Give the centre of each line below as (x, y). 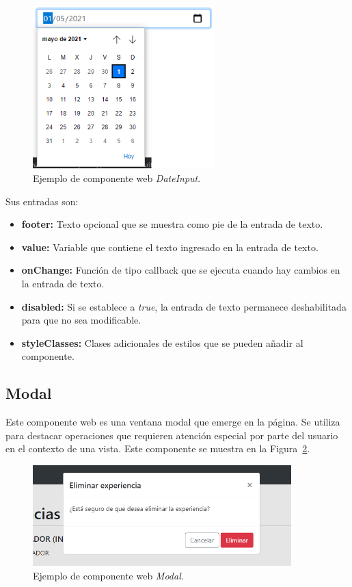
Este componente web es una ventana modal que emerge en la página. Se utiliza (173, 422)
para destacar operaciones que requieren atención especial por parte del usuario (172, 435)
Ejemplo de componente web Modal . (108, 575)
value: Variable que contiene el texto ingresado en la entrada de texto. (170, 247)
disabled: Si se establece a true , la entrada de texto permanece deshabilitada (184, 306)
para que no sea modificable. (81, 320)
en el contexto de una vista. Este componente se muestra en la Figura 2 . (158, 448)
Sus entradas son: (42, 201)
